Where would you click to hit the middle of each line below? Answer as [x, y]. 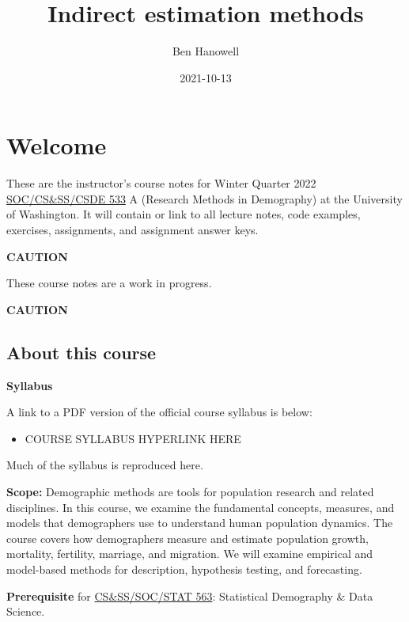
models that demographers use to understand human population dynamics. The [200, 523]
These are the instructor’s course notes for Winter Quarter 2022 [161, 183]
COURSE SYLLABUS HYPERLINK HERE [133, 438]
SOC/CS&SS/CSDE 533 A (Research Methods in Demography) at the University [204, 198]
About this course [81, 352]
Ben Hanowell [206, 51]
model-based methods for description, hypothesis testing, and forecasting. [184, 569]
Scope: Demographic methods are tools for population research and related [190, 491]
